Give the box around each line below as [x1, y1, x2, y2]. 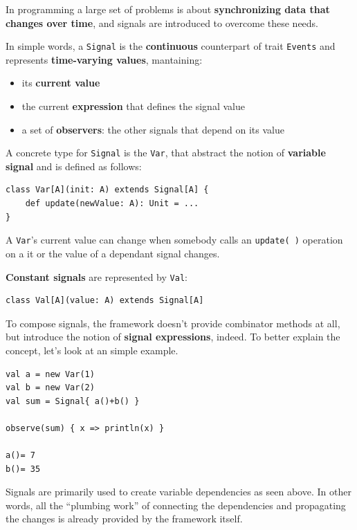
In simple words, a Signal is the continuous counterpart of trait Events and [6, 39, 336, 53]
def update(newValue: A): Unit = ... [25, 199, 199, 209]
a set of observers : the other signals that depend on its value [21, 122, 284, 136]
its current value [21, 75, 100, 90]
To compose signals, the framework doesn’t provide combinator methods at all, [6, 316, 340, 330]
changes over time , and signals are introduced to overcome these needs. [6, 15, 319, 30]
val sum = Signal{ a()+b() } [6, 396, 140, 406]
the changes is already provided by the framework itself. [6, 511, 243, 526]
